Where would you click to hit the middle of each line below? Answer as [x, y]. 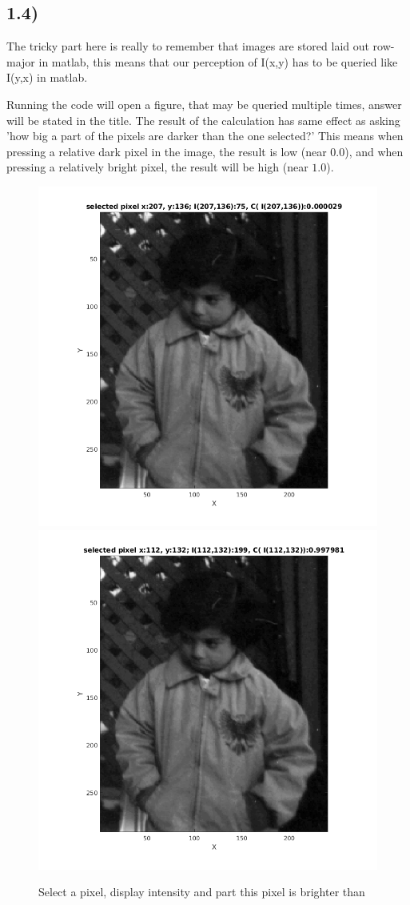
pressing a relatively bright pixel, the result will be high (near [157, 167]
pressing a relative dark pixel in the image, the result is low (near [167, 151]
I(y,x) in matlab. [47, 77]
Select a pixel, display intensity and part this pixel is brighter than [202, 892]
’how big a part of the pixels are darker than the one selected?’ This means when [205, 136]
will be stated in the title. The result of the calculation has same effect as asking [203, 120]
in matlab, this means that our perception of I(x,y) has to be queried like [218, 61]
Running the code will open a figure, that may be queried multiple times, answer [204, 104]
